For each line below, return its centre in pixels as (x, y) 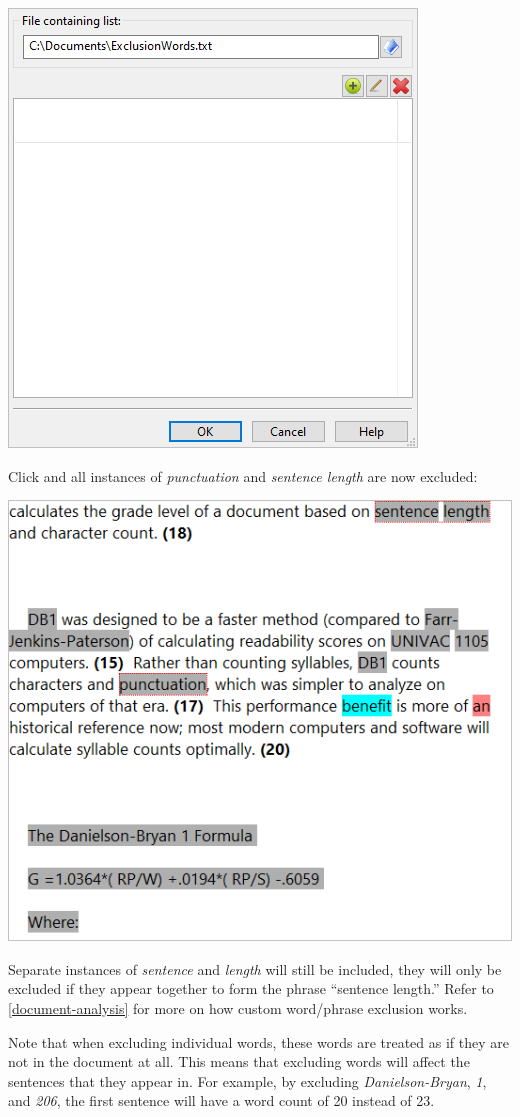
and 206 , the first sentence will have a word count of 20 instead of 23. (221, 1100)
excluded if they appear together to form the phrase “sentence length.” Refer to (251, 988)
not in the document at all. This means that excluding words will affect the (239, 1061)
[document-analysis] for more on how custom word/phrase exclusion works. (238, 1007)
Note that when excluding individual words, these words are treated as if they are (259, 1041)
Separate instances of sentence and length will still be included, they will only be (255, 968)
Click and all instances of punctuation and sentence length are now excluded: (243, 475)
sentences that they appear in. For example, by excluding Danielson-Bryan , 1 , (247, 1080)
